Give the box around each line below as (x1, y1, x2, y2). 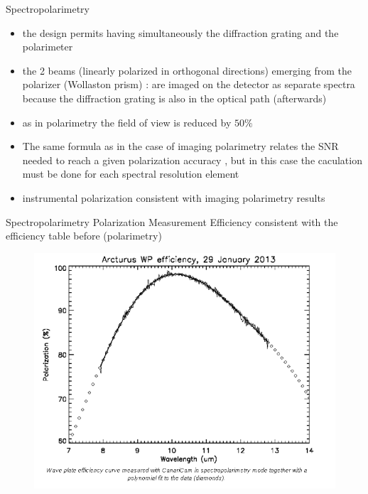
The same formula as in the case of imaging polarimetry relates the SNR (22, 139, 339, 154)
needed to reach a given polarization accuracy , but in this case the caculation (22, 152, 362, 167)
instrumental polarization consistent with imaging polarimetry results (22, 190, 325, 205)
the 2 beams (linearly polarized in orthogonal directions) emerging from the (22, 63, 352, 77)
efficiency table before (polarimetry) (6, 228, 162, 243)
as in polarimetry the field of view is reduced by (22, 114, 232, 129)
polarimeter (22, 39, 73, 54)
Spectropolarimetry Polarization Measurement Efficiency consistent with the (6, 214, 338, 229)
